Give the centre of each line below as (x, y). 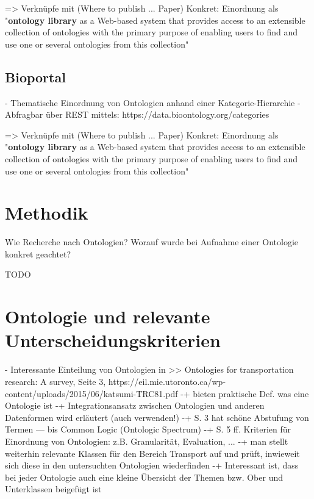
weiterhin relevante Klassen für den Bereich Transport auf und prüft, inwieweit (152, 453)
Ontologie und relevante (108, 316)
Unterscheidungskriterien (113, 340)
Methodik (47, 213)
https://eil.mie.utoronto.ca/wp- (167, 381)
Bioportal (35, 77)
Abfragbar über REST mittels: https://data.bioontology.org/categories (137, 114)
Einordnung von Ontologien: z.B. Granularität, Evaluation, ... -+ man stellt (147, 441)
